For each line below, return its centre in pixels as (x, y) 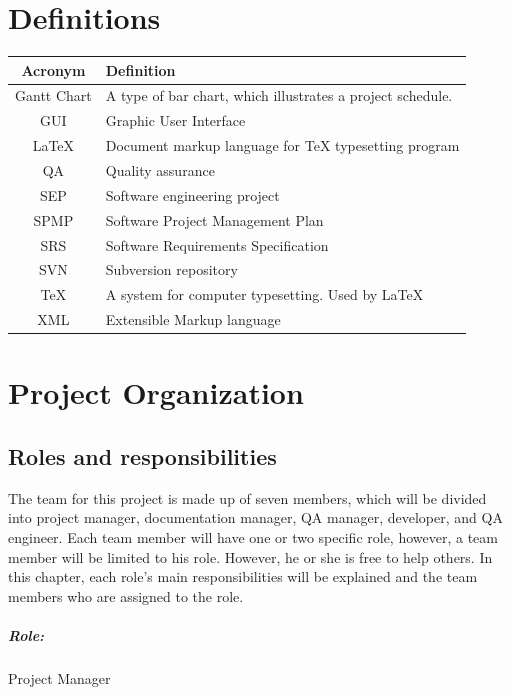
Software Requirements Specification (217, 244)
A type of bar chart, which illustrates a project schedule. (279, 95)
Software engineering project (192, 194)
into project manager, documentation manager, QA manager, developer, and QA (255, 517)
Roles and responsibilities (142, 455)
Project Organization (156, 392)
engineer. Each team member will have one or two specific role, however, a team (253, 536)
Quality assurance (160, 170)
